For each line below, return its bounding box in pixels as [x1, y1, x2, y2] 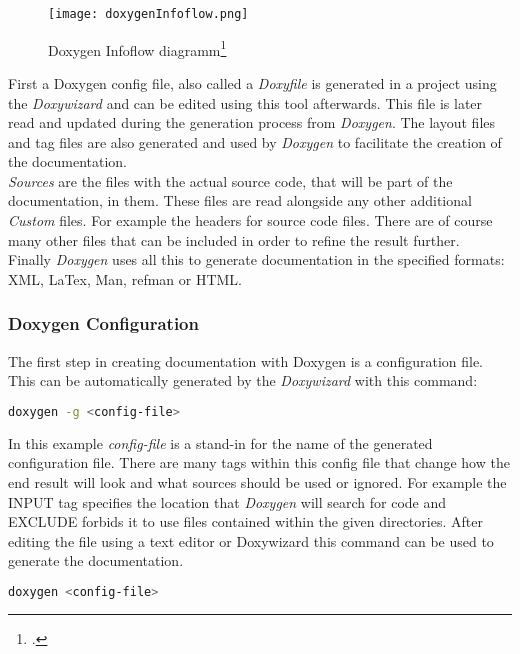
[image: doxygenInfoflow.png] [48, 7, 249, 21]
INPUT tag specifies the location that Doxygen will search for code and [8, 491, 447, 512]
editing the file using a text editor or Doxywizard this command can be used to [8, 530, 494, 551]
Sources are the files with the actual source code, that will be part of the [8, 170, 453, 191]
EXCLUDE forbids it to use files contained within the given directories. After [8, 511, 483, 532]
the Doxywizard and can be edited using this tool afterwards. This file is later [8, 92, 483, 113]
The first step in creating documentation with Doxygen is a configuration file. [8, 350, 484, 371]
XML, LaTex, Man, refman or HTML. [8, 268, 243, 289]
